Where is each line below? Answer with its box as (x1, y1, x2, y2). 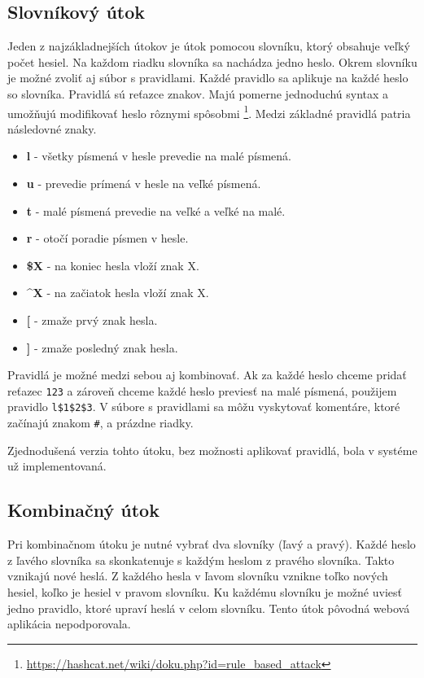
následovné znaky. (7, 120, 97, 137)
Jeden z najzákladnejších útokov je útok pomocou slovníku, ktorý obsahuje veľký (7, 37, 410, 55)
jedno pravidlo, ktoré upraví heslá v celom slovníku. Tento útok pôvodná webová (7, 599, 410, 616)
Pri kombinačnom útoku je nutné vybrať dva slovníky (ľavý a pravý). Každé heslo (7, 536, 416, 553)
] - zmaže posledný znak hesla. (26, 339, 178, 356)
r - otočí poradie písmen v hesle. (26, 230, 189, 247)
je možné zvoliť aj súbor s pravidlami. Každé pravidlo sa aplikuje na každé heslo (7, 69, 409, 86)
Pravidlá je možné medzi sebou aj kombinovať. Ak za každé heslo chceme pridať (7, 366, 407, 383)
